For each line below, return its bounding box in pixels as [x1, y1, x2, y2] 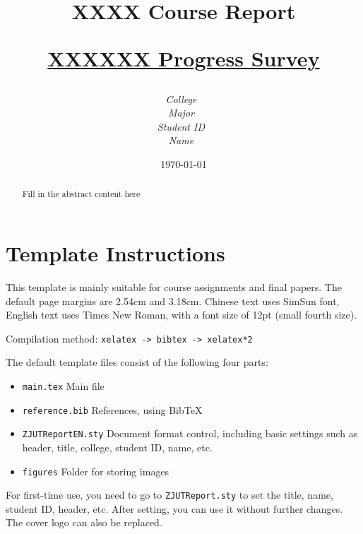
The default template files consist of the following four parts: [6, 355, 268, 369]
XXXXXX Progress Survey [47, 44, 320, 73]
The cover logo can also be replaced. [6, 515, 162, 530]
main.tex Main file [22, 378, 105, 393]
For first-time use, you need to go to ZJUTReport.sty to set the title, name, [6, 487, 333, 502]
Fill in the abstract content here [22, 188, 141, 200]
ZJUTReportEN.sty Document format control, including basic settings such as [22, 426, 358, 441]
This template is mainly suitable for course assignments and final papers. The [6, 279, 342, 294]
